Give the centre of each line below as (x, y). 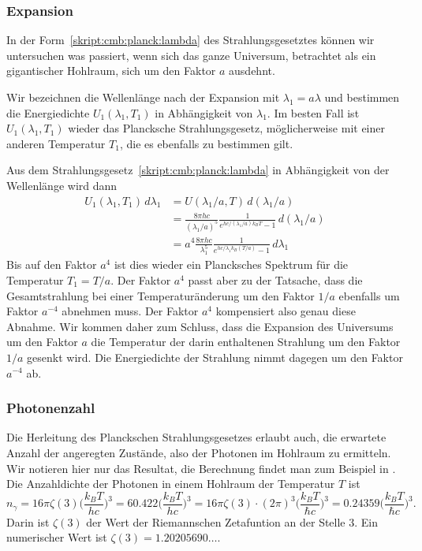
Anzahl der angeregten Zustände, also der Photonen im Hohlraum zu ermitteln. (199, 452)
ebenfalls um (369, 295)
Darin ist (28, 521)
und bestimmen (362, 97)
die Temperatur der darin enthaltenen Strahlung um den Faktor (246, 342)
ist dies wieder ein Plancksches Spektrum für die (231, 264)
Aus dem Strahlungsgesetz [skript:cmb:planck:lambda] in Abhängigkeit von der (198, 170)
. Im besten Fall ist (313, 112)
